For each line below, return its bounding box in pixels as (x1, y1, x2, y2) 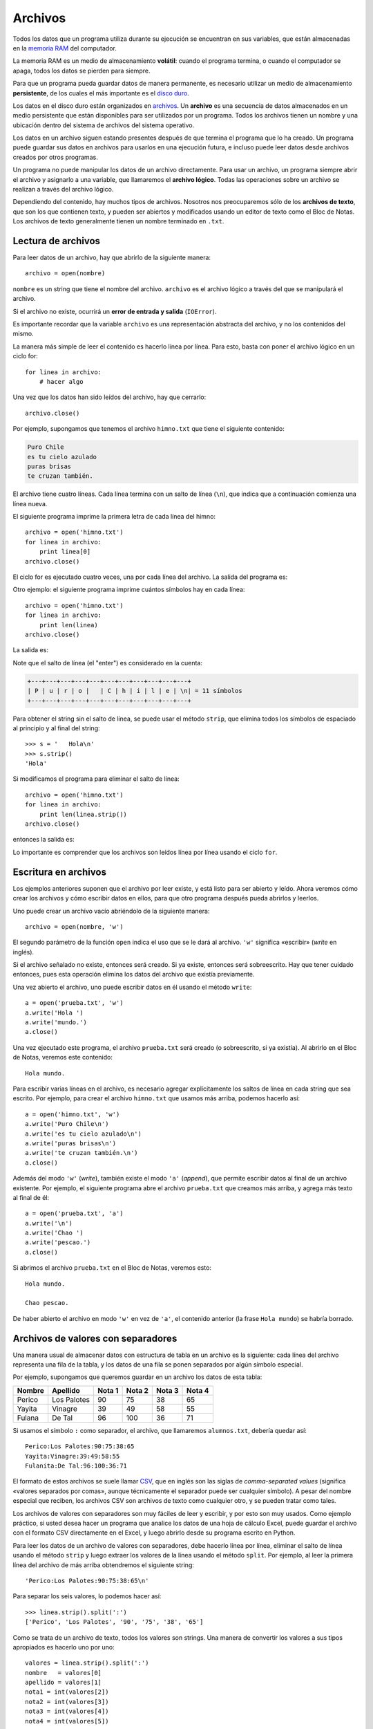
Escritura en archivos (12, 866, 107, 878)
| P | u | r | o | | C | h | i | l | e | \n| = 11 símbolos (27, 687, 242, 695)
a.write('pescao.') (25, 1239, 91, 1246)
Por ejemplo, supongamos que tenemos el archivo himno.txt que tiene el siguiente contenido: (12, 425, 285, 433)
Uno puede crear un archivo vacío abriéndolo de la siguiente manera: (12, 907, 210, 915)
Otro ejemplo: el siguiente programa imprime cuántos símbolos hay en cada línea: (12, 585, 245, 594)
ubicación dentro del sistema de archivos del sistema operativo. (12, 121, 195, 129)
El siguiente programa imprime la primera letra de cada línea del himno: (12, 512, 216, 521)
